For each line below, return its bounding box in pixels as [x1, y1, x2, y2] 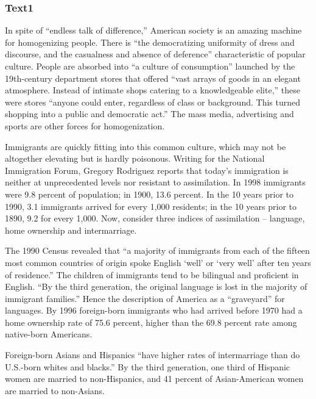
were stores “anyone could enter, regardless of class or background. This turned [5, 95, 300, 108]
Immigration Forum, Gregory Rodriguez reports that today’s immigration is [5, 164, 289, 176]
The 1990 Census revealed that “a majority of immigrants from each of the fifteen [5, 244, 310, 257]
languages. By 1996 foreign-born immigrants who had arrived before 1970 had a [5, 304, 303, 317]
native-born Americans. [5, 328, 93, 340]
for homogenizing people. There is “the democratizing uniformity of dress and [5, 35, 295, 48]
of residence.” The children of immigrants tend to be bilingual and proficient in [5, 268, 299, 281]
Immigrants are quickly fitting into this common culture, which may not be [5, 140, 286, 153]
